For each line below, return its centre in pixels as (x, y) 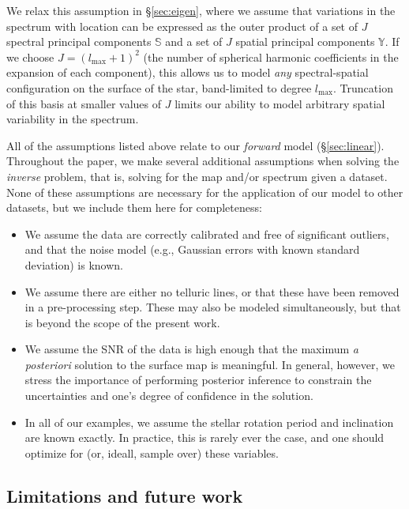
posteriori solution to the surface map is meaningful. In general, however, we (210, 364)
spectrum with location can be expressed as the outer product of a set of (182, 26)
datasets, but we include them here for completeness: (134, 207)
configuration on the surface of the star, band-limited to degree (159, 87)
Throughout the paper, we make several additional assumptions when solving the (203, 161)
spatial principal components (305, 41)
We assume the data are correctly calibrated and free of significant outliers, (207, 234)
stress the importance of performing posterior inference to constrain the (198, 380)
